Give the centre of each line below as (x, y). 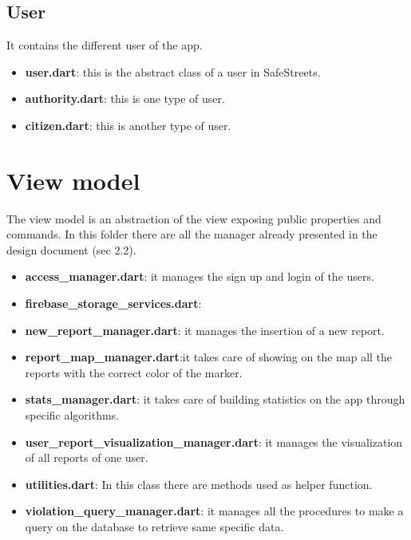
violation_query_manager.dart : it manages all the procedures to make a (214, 511)
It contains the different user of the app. (105, 45)
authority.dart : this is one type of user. (125, 99)
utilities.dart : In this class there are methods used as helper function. (199, 484)
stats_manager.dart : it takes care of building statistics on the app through (215, 399)
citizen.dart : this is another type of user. (128, 125)
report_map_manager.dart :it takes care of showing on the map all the (209, 357)
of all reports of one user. (87, 457)
